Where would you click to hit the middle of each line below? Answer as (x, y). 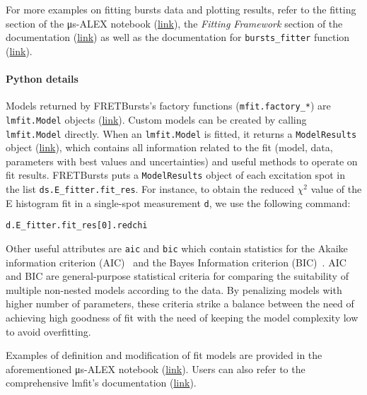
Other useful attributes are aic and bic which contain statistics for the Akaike (177, 248)
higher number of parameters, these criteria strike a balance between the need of (180, 303)
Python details (42, 79)
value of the (336, 189)
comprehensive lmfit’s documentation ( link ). (101, 383)
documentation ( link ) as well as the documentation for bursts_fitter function (178, 37)
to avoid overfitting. (48, 331)
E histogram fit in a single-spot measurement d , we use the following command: (178, 202)
